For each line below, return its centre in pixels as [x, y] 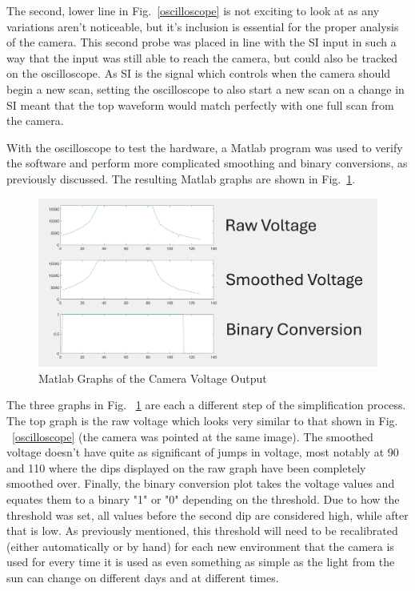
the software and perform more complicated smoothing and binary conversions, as [207, 163]
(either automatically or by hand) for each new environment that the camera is [200, 546]
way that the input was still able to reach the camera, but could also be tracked [202, 57]
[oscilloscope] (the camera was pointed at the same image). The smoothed [193, 436]
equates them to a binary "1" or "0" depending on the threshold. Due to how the [203, 499]
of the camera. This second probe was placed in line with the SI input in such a [202, 42]
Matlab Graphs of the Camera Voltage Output [153, 378]
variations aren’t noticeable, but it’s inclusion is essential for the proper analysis [203, 26]
